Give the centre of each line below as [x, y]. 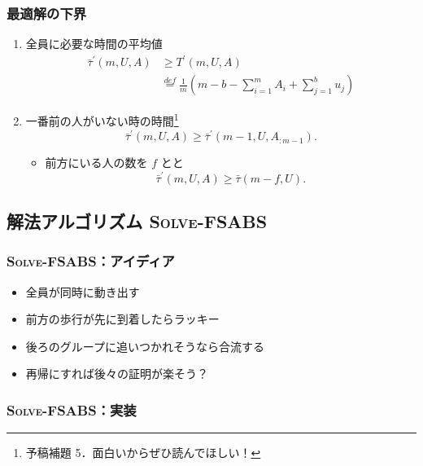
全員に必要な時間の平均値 [94, 44]
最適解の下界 [47, 13]
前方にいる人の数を [96, 163]
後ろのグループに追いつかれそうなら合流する [145, 346]
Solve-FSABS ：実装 [72, 409]
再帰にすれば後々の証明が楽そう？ [117, 374]
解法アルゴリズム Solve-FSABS [137, 221]
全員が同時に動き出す [83, 291]
